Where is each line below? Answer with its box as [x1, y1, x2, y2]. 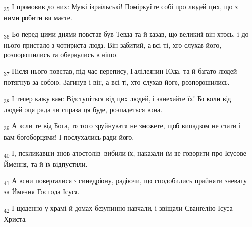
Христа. [4, 213, 27, 224]
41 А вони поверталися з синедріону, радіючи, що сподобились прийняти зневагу [4, 175, 247, 187]
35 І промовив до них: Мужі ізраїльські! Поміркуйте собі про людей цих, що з [4, 1, 238, 13]
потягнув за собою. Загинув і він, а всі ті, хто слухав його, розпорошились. [4, 77, 230, 87]
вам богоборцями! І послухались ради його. [4, 131, 134, 142]
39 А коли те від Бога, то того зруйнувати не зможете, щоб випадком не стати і [4, 120, 241, 132]
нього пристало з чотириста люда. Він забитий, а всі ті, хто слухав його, [4, 39, 222, 50]
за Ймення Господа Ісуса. [4, 186, 80, 197]
